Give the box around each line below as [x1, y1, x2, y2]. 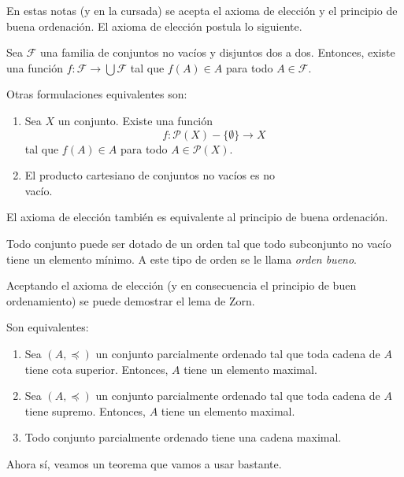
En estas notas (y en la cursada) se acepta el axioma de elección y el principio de [6, 2, 398, 18]
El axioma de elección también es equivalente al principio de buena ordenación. [6, 209, 388, 225]
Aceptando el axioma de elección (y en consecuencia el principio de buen [6, 277, 357, 294]
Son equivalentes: [6, 319, 89, 335]
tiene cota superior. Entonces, [24, 361, 169, 377]
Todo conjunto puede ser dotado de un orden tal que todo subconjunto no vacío [6, 235, 391, 251]
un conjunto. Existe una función [57, 112, 213, 128]
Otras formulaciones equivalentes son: [6, 86, 187, 102]
